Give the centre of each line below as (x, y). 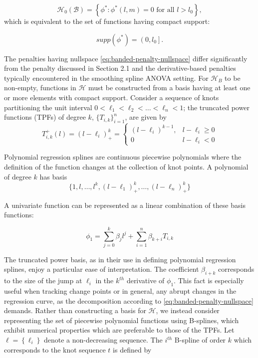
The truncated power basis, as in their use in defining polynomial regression (120, 259)
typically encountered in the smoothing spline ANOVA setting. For (106, 78)
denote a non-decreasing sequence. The (103, 340)
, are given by (146, 117)
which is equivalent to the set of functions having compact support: (107, 21)
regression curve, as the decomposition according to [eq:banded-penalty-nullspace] (129, 300)
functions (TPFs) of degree (45, 117)
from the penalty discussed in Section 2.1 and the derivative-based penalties (120, 68)
